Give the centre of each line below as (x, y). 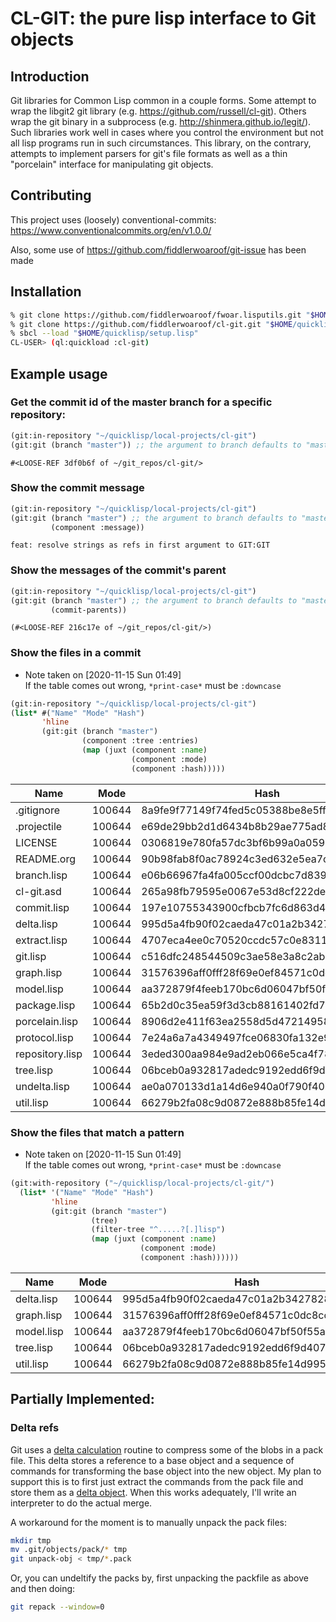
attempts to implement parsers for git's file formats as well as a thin (149, 153)
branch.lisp (41, 875)
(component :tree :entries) (140, 741)
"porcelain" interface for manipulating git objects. (112, 164)
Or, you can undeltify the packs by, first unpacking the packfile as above (159, 1578)
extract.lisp (41, 940)
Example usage (59, 373)
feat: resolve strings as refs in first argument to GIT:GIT (140, 545)
